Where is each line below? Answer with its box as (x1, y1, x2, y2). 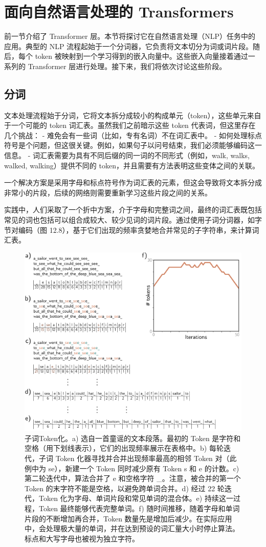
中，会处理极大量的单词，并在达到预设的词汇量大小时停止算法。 (25, 523, 239, 534)
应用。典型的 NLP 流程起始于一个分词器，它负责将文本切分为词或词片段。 (4, 40, 253, 51)
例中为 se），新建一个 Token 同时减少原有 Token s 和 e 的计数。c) (25, 463, 239, 473)
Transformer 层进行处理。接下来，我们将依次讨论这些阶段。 (28, 60, 227, 71)
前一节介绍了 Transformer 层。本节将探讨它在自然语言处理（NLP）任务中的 (4, 31, 255, 41)
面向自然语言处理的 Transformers (4, 1, 234, 22)
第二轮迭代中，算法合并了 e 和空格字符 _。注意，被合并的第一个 (25, 473, 241, 484)
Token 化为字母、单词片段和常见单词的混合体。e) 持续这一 (38, 493, 233, 504)
